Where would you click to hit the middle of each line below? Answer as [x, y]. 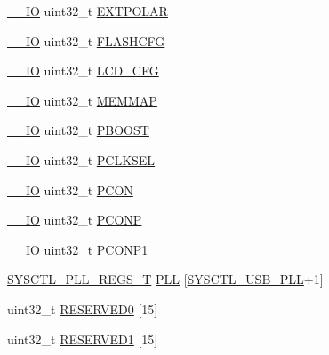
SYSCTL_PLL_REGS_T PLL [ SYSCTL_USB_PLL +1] [165, 279]
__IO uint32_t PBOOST [78, 130]
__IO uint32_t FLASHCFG [86, 40]
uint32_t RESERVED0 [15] [83, 308]
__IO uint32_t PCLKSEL [81, 159]
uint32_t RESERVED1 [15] [83, 339]
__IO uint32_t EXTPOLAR [88, 11]
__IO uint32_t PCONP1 [78, 249]
